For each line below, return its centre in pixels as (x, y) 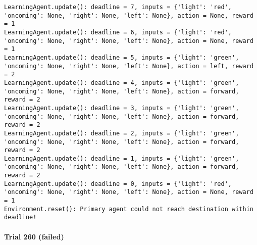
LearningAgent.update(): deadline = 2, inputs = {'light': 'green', (122, 133)
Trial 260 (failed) (34, 236)
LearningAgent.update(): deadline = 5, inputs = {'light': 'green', (122, 57)
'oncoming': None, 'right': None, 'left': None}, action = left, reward (129, 66)
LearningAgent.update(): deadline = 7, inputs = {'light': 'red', (118, 7)
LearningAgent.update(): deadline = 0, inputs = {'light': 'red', (118, 184)
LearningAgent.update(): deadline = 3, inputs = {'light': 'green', (122, 108)
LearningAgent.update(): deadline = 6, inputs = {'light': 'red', (118, 32)
